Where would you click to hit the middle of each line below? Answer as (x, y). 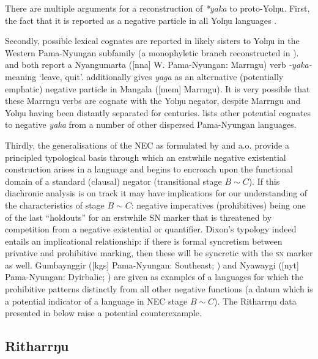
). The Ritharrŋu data (255, 301)
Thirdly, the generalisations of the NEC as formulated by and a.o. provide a (147, 145)
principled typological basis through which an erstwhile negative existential (146, 157)
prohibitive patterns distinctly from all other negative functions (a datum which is (159, 289)
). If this (264, 181)
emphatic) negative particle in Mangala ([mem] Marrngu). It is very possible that (157, 88)
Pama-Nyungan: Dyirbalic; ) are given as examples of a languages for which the (154, 277)
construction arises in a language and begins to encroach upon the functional (149, 169)
